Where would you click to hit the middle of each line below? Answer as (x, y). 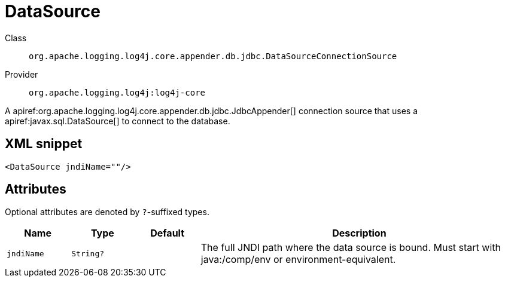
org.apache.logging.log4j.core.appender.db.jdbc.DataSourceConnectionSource (213, 56)
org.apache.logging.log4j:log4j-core (117, 92)
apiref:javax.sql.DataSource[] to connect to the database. (118, 121)
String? (88, 253)
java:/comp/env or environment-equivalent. (298, 260)
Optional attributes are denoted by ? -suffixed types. (107, 212)
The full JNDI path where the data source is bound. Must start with (351, 248)
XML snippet (44, 144)
